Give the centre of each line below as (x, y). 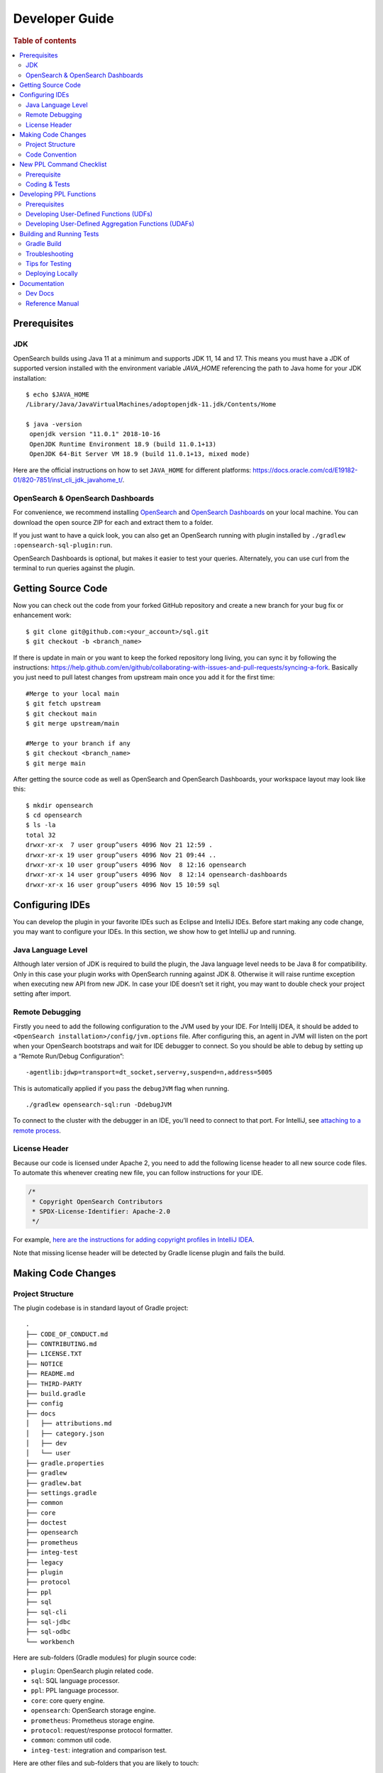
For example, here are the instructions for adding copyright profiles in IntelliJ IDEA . (134, 1240)
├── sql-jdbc (48, 1622)
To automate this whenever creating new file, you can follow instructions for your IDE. (138, 1173)
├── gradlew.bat (54, 1483)
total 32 (41, 835)
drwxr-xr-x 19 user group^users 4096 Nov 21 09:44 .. (121, 855)
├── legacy (45, 1562)
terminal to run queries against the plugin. (74, 568)
